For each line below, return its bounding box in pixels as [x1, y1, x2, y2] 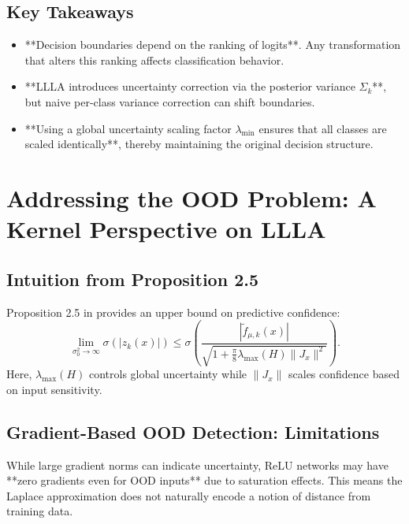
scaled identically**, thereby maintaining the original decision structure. [24, 136, 374, 152]
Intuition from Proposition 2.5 [6, 266, 258, 291]
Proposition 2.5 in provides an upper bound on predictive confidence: [6, 303, 340, 320]
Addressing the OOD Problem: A [6, 181, 377, 214]
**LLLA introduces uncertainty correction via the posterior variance [24, 78, 355, 95]
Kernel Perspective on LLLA [6, 213, 326, 245]
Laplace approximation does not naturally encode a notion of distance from [6, 487, 371, 504]
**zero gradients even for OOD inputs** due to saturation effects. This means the [6, 472, 403, 489]
